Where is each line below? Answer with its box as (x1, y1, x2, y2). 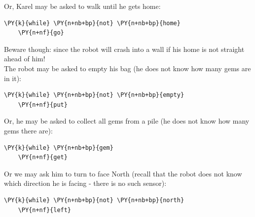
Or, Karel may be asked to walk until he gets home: (4, 1, 161, 11)
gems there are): (4, 125, 53, 135)
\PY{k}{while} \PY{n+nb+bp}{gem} (4, 144, 113, 151)
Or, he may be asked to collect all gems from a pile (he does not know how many (4, 116, 250, 126)
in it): (4, 73, 22, 83)
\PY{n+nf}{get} (18, 154, 68, 161)
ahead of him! (4, 53, 45, 64)
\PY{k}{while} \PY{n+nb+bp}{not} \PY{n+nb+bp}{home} (4, 19, 181, 27)
